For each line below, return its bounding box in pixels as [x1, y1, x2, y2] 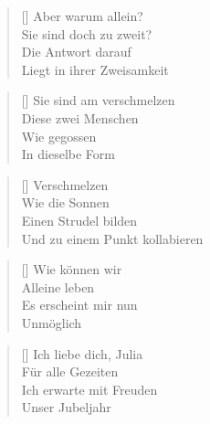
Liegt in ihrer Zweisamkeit [21, 59, 169, 79]
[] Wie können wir [21, 260, 122, 279]
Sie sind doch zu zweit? [21, 24, 152, 43]
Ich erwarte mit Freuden [21, 379, 158, 398]
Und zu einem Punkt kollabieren [21, 228, 204, 248]
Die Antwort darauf [21, 42, 131, 61]
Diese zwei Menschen [21, 108, 139, 127]
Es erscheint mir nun [21, 295, 138, 314]
